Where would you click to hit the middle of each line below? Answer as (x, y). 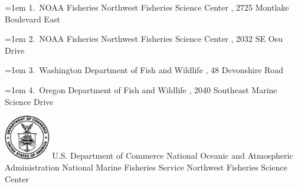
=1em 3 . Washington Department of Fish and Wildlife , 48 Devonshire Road (144, 70)
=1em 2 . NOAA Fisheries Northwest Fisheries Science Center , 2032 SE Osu (144, 39)
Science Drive (29, 101)
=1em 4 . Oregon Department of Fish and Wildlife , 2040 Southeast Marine (141, 89)
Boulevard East (32, 19)
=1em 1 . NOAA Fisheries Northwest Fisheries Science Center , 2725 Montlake (147, 7)
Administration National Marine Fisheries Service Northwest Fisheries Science (146, 167)
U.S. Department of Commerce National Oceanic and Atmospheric (173, 155)
